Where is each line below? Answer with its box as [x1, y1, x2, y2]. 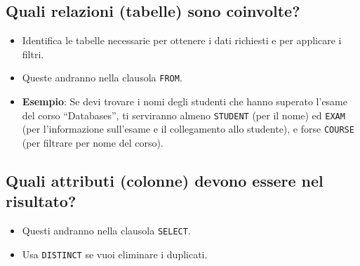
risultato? [6, 190, 76, 212]
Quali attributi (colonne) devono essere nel [6, 169, 324, 191]
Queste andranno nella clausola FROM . [22, 70, 182, 85]
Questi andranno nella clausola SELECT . [22, 223, 191, 238]
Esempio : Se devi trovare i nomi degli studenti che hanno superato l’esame [22, 94, 347, 109]
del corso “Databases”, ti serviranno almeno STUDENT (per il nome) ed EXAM [22, 107, 345, 122]
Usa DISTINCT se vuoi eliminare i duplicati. [22, 246, 208, 261]
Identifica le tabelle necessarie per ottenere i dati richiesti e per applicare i [22, 33, 342, 48]
